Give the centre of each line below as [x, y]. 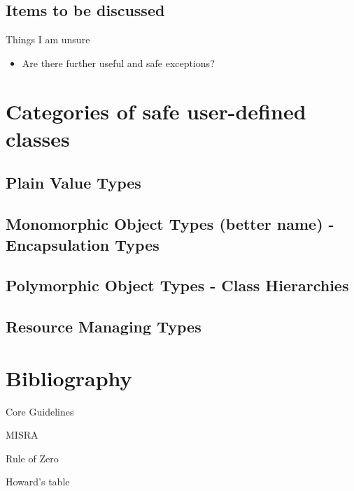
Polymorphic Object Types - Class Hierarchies [177, 285]
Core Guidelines [40, 411]
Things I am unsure [48, 39]
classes [38, 138]
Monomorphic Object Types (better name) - [170, 224]
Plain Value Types [73, 183]
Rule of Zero [32, 458]
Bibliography [69, 378]
